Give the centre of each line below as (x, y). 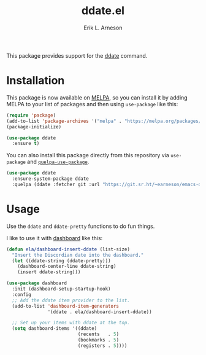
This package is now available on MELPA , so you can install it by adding (97, 97)
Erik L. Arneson (103, 28)
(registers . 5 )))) (102, 345)
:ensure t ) (26, 144)
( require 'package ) (31, 115)
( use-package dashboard (37, 283)
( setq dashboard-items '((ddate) (55, 329)
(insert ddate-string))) (49, 272)
